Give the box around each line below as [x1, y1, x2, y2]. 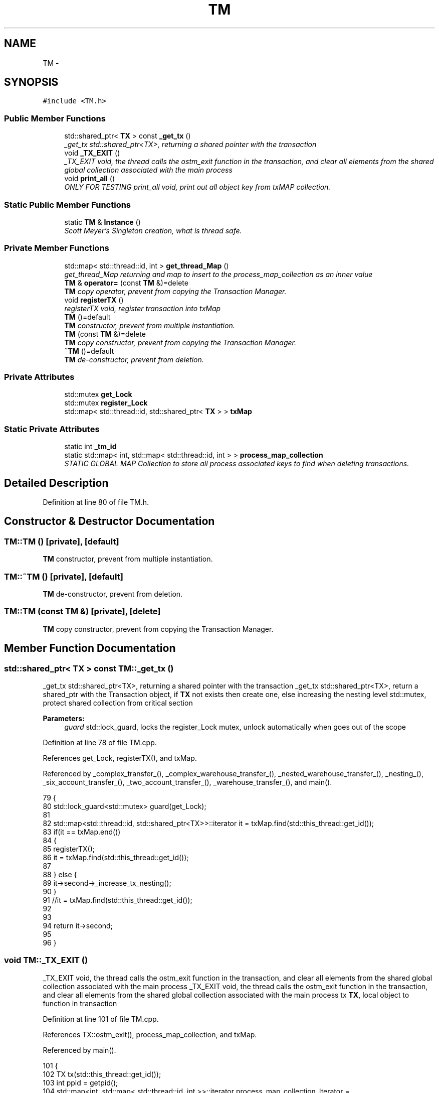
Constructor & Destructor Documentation [4, 515, 215, 528]
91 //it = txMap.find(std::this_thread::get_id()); [43, 895, 192, 904]
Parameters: [43, 714, 85, 723]
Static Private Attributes [4, 424, 100, 434]
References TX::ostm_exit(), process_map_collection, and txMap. [43, 1030, 257, 1039]
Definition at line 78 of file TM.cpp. [43, 738, 157, 747]
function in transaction [43, 999, 117, 1008]
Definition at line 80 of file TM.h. [43, 498, 149, 507]
